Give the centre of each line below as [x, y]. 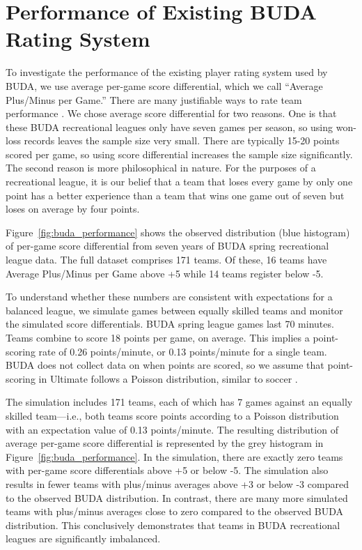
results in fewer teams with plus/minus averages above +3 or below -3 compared [177, 483]
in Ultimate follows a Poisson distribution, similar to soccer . [168, 378]
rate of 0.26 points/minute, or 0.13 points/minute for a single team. [183, 351]
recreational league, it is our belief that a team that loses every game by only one [179, 182]
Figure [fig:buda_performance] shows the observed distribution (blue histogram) [178, 232]
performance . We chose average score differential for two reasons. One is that [171, 113]
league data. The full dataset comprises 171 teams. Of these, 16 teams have [166, 260]
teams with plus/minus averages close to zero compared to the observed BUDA [175, 511]
